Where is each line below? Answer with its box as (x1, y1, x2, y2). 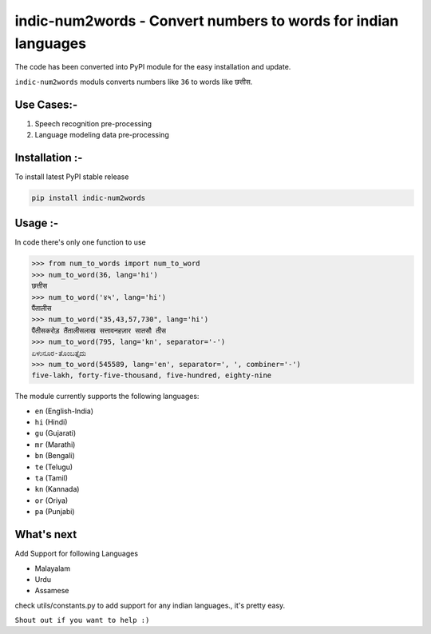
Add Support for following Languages (14, 548, 139, 559)
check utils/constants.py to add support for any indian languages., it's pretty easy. (14, 600, 286, 610)
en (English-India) (34, 406, 94, 416)
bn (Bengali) (34, 451, 75, 461)
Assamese (34, 586, 69, 596)
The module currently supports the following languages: (14, 392, 200, 401)
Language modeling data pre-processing (34, 130, 169, 140)
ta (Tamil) (34, 473, 68, 483)
